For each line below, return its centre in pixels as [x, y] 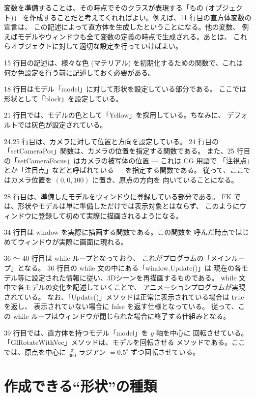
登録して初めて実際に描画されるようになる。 [110, 215]
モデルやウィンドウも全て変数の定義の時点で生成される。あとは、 [124, 36]
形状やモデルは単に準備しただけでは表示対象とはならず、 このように [128, 206]
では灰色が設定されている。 [62, 124]
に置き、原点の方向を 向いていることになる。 [165, 179]
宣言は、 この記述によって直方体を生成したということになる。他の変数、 [122, 27]
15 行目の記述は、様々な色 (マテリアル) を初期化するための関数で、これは [124, 62]
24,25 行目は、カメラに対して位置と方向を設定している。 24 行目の [112, 141]
